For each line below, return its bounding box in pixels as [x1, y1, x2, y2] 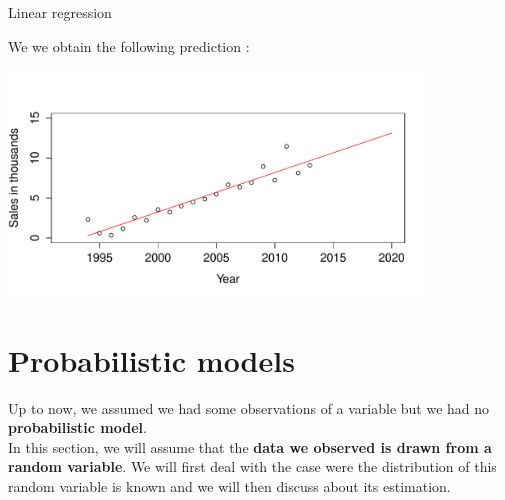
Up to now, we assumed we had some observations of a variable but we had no [8, 397, 490, 418]
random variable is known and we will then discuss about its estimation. [8, 476, 451, 497]
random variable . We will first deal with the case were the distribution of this [8, 456, 497, 477]
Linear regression [8, 2, 112, 22]
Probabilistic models [8, 339, 295, 380]
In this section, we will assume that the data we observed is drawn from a [8, 436, 492, 457]
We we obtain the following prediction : [8, 35, 250, 56]
